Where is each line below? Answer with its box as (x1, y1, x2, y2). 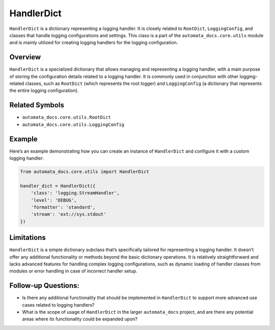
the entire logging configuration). (9, 87, 79, 94)
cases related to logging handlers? (22, 302, 95, 308)
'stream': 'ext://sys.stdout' (31, 212, 106, 217)
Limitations (9, 233, 46, 242)
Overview (9, 53, 41, 62)
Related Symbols (9, 101, 65, 109)
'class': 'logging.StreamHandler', (31, 190, 120, 196)
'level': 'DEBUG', (31, 197, 77, 203)
